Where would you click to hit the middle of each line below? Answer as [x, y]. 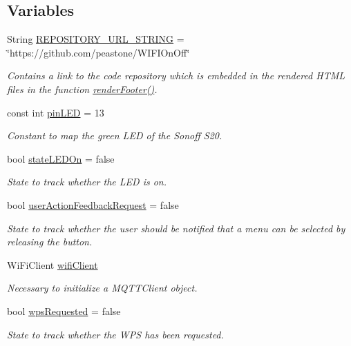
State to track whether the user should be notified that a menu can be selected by [176, 228]
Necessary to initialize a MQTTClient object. [102, 288]
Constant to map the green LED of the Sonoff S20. [115, 135]
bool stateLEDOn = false [61, 158]
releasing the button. [50, 242]
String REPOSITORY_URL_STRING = [96, 39]
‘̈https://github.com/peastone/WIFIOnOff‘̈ [98, 52]
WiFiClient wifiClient [53, 264]
